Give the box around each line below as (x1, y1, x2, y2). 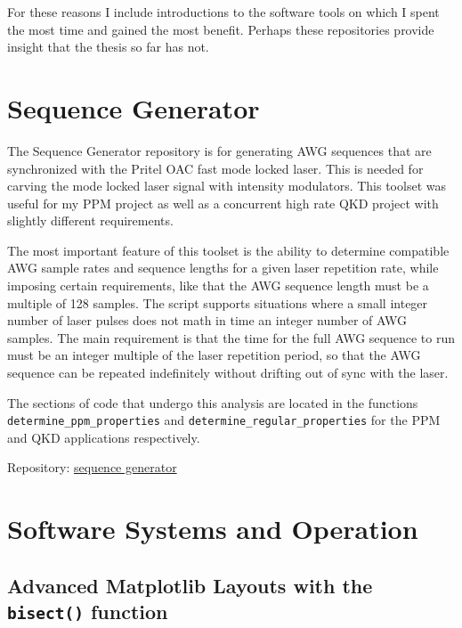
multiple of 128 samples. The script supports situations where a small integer (7, 293, 428, 312)
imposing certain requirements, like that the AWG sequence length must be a (7, 276, 429, 295)
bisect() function (7, 598, 168, 625)
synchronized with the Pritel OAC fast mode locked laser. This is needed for (7, 159, 424, 177)
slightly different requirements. (7, 211, 174, 230)
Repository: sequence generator (7, 458, 177, 477)
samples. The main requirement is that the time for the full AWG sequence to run (7, 328, 455, 347)
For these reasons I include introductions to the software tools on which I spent (7, 3, 440, 20)
